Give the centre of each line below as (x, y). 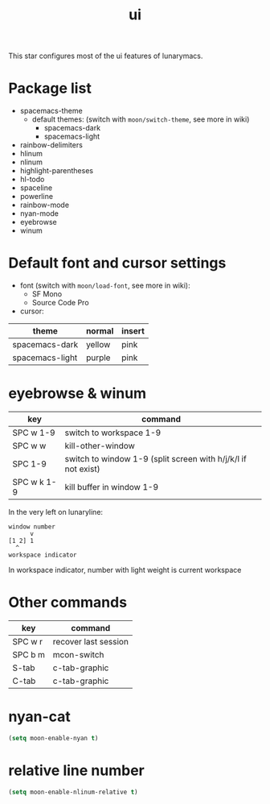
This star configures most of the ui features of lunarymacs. (106, 56)
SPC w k (28, 482)
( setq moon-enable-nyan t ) (53, 738)
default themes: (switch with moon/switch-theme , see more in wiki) (141, 119)
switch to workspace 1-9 (113, 433)
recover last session (90, 641)
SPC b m (29, 654)
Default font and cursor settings (117, 263)
